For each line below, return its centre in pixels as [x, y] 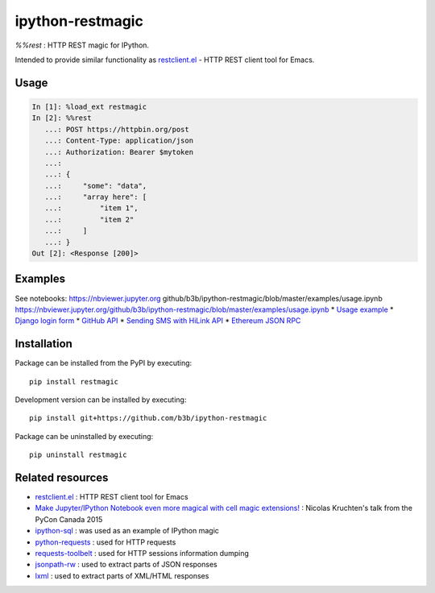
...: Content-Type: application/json [119, 141]
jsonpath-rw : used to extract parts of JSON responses [126, 565]
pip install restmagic [74, 382]
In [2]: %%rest [62, 118]
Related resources [62, 477]
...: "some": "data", [96, 186]
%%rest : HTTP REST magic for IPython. [82, 45]
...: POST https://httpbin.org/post [117, 129]
